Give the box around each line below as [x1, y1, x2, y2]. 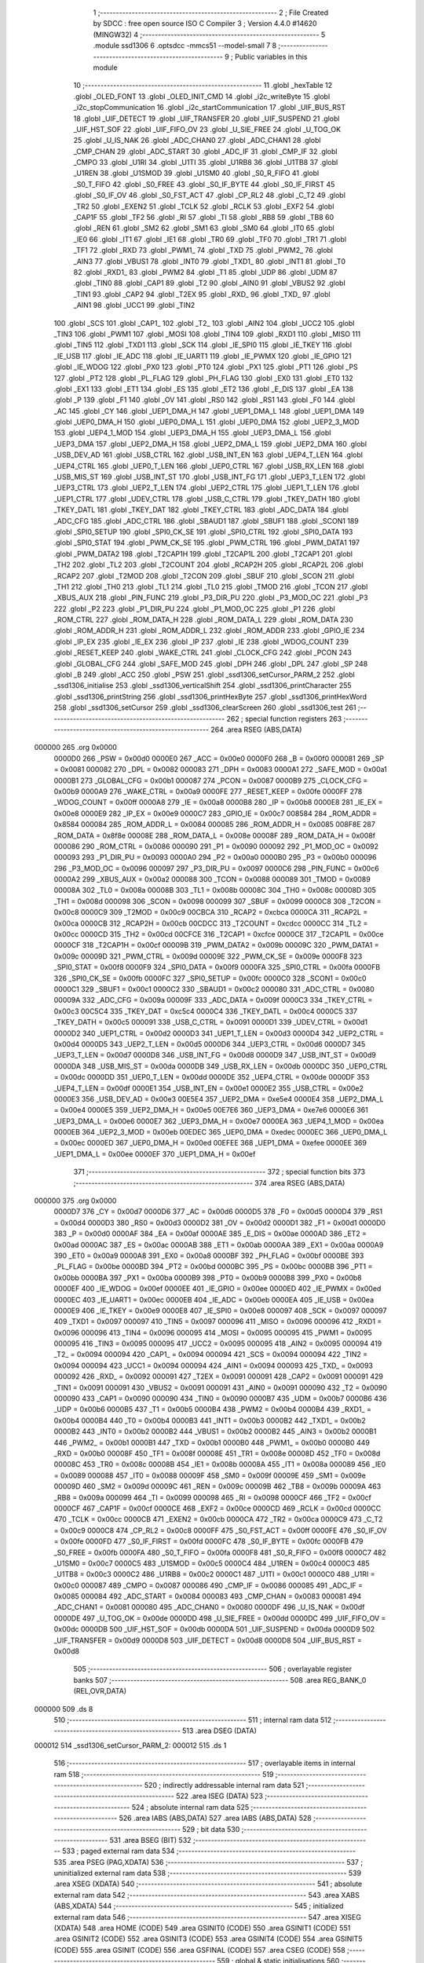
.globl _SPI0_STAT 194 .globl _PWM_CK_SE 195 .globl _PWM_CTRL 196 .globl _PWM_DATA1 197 [53, 538, 360, 547]
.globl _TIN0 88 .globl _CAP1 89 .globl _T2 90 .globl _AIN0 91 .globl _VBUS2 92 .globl [73, 279, 345, 288]
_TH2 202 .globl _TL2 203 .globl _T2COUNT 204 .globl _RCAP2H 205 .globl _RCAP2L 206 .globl [53, 560, 364, 569]
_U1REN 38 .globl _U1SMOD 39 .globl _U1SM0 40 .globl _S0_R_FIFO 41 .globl [73, 169, 320, 178]
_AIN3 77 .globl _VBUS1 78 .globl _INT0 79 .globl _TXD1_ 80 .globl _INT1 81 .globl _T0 [73, 256, 345, 266]
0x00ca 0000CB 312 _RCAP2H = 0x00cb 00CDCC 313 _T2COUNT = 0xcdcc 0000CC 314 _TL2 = [53, 919, 368, 928]
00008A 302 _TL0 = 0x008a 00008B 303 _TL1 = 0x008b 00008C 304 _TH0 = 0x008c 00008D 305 [53, 886, 377, 895]
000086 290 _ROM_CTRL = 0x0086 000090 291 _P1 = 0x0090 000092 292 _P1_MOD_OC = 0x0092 [53, 841, 378, 851]
